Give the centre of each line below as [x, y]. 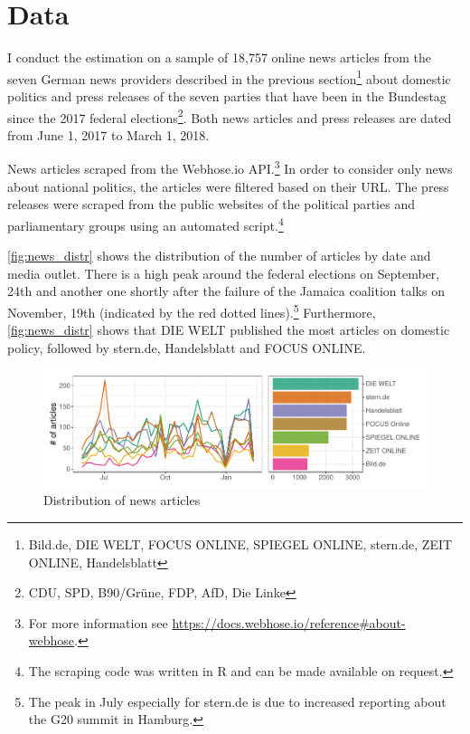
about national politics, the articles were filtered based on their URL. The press [228, 186]
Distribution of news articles [122, 500]
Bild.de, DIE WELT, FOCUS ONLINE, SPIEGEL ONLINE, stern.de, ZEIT [240, 543]
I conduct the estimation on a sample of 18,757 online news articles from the [219, 57]
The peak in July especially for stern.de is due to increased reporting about [237, 701]
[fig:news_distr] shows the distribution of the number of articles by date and [219, 256]
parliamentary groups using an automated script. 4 [146, 224]
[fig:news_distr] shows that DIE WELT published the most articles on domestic [229, 330]
